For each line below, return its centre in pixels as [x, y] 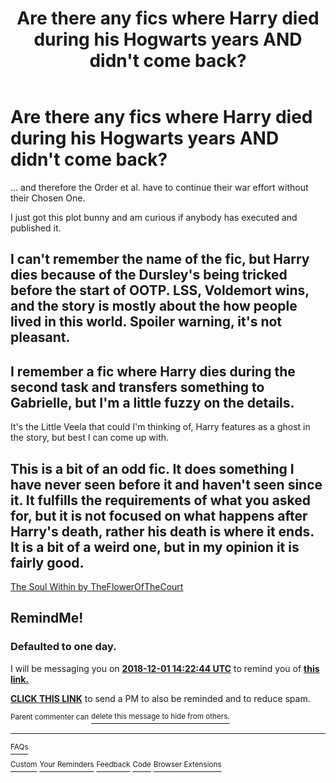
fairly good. [47, 562]
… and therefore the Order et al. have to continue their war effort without [159, 187]
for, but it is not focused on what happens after [159, 515]
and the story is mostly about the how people [154, 306]
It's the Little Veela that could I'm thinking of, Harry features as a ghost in [160, 427]
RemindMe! [47, 618]
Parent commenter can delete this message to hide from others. [120, 717]
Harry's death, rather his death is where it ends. [162, 531]
